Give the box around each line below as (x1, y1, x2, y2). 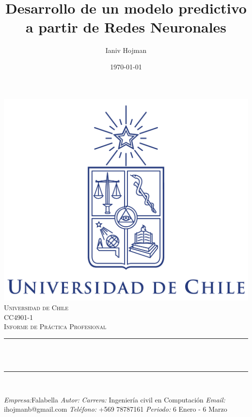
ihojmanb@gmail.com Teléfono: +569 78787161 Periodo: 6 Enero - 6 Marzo (4, 404, 227, 414)
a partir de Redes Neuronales (25, 17, 227, 37)
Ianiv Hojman (105, 45, 147, 55)
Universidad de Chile (4, 302, 69, 312)
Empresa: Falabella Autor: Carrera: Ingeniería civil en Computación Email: (4, 394, 225, 404)
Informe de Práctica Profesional (4, 321, 107, 332)
